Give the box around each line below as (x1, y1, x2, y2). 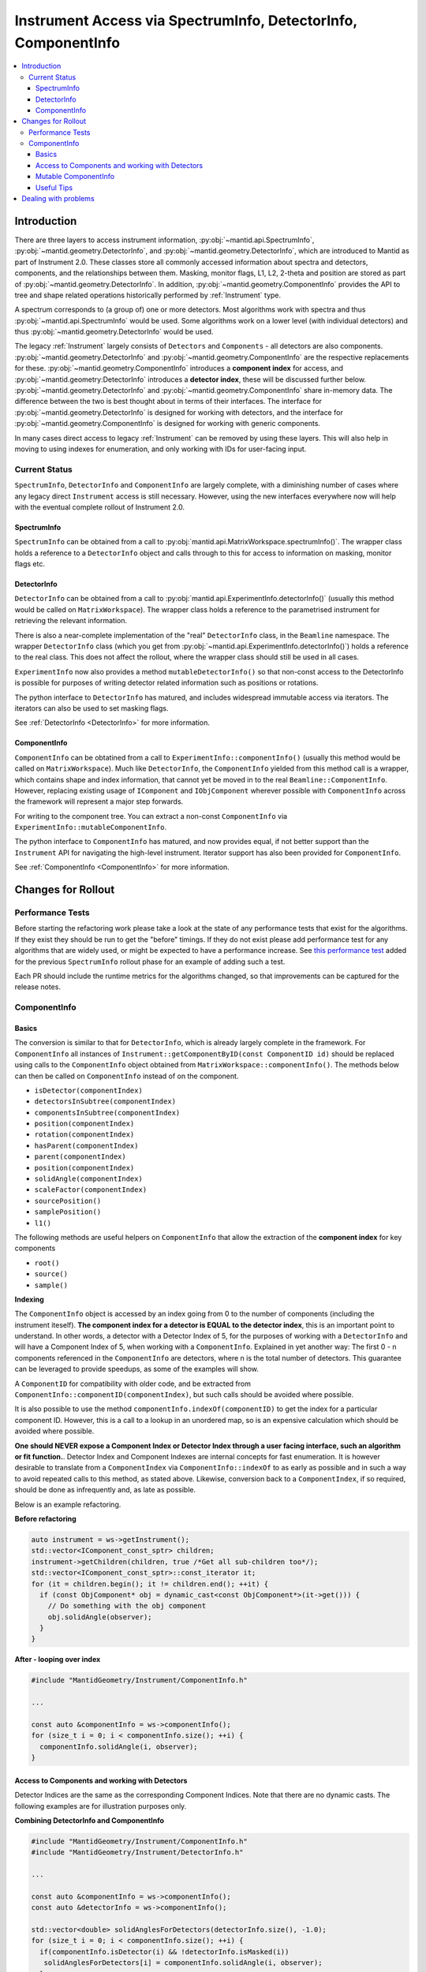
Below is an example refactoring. (14, 1500, 121, 1509)
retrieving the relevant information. (14, 616, 128, 626)
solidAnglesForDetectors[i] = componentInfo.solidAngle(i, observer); (43, 1959, 323, 1967)
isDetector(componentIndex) (34, 1085, 144, 1095)
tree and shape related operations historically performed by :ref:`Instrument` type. (14, 290, 282, 300)
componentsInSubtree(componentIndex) (34, 1108, 181, 1117)
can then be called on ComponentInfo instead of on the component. (14, 1071, 239, 1081)
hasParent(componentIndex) (34, 1141, 139, 1150)
